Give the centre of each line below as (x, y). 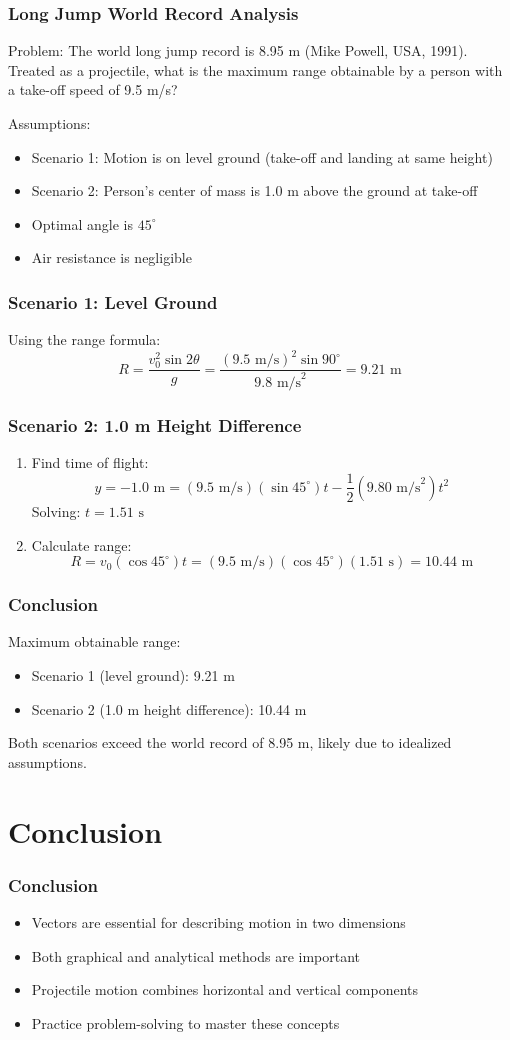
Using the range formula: (84, 339)
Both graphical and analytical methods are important (196, 955)
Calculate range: (81, 544)
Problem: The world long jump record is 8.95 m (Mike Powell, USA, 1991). (238, 50)
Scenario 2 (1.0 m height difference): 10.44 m (169, 708)
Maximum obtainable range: (94, 641)
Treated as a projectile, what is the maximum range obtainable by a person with (255, 69)
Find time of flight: (90, 461)
